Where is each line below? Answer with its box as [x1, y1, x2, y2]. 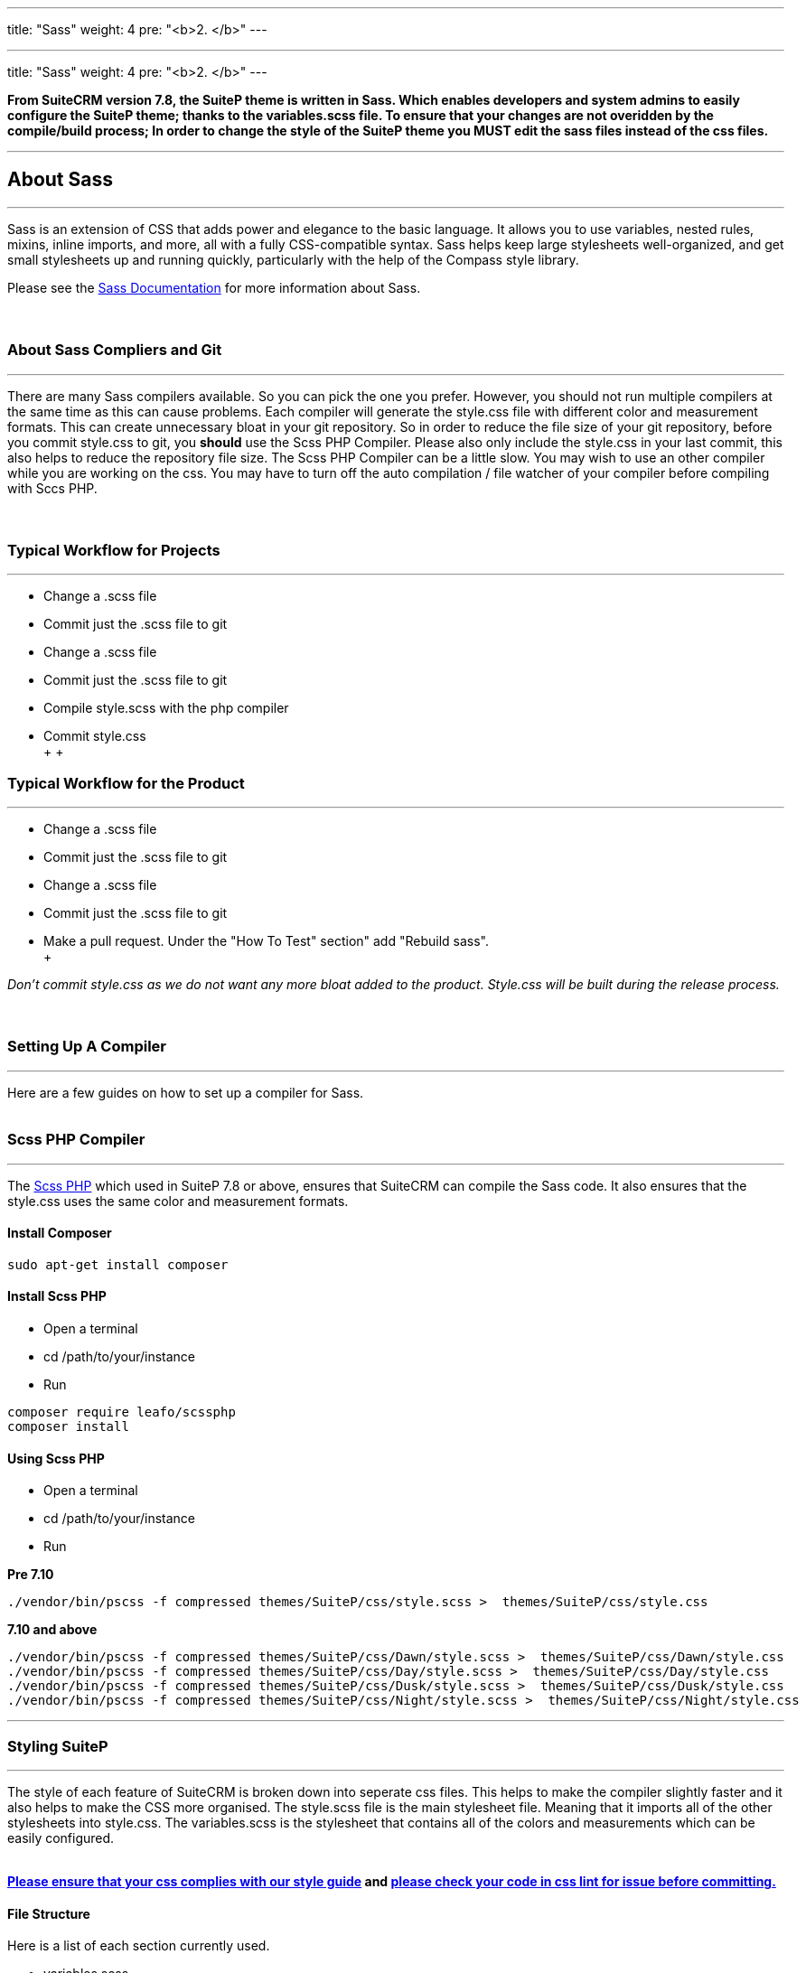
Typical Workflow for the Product [7, 773, 245, 792]
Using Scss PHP [7, 1450, 105, 1466]
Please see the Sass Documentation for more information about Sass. [7, 279, 421, 295]
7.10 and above [7, 1622, 98, 1638]
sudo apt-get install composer [7, 1257, 229, 1272]
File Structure [7, 1905, 90, 1922]
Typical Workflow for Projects [7, 540, 220, 559]
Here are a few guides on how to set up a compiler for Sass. [7, 1084, 364, 1100]
